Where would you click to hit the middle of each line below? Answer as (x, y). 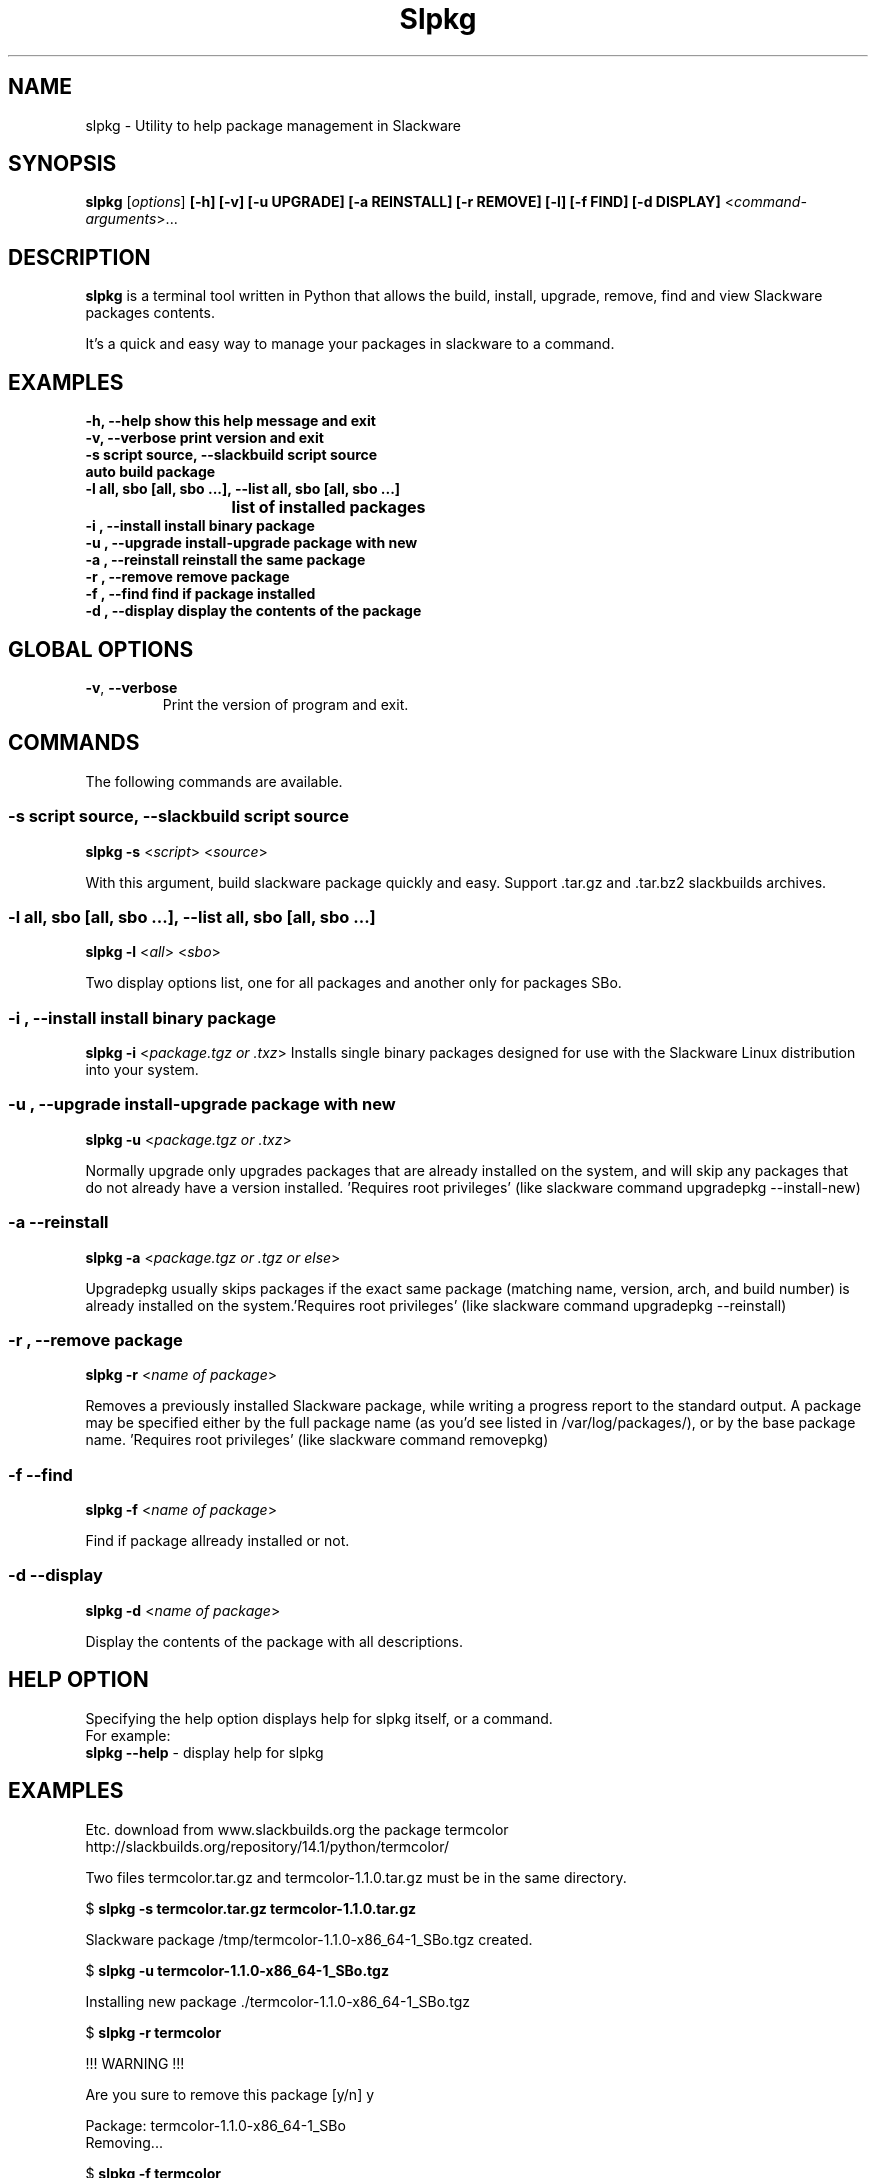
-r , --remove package (95, 1339)
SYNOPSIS (62, 164)
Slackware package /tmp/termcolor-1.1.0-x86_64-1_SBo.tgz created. (309, 1939)
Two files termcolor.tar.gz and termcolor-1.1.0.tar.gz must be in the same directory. (356, 1877)
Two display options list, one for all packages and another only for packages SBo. (353, 983)
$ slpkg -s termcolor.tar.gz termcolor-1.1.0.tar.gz (251, 1908)
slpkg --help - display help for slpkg (204, 1752)
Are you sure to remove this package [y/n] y (230, 2094)
